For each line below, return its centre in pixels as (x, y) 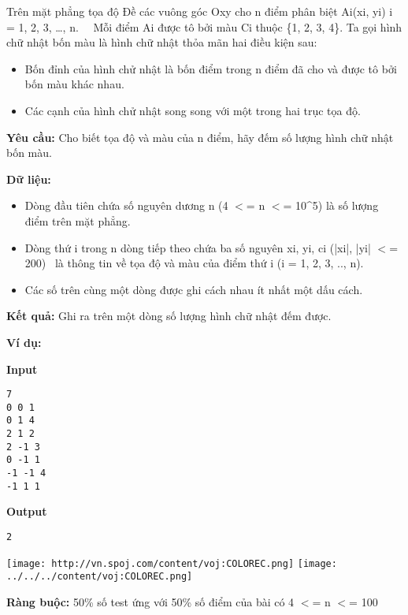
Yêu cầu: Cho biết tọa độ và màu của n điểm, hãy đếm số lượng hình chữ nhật (200, 137)
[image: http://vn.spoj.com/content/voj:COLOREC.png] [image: (172, 563)
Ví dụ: (24, 342)
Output (27, 511)
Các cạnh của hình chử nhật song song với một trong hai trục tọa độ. (193, 110)
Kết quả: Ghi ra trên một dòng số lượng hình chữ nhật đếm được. (169, 316)
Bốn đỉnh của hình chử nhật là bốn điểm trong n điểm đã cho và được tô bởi (211, 68)
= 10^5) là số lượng (331, 205)
